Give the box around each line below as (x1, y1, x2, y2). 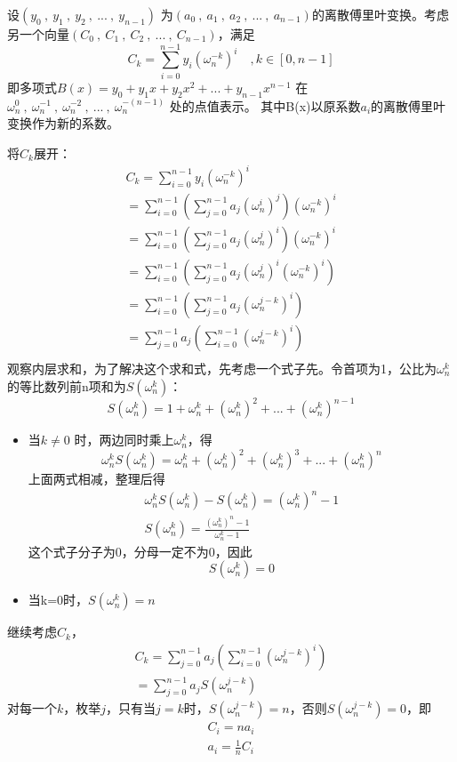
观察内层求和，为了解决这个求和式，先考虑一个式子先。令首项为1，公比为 (7, 359, 437, 378)
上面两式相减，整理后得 (28, 469, 165, 488)
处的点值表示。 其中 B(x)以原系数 (169, 96, 361, 115)
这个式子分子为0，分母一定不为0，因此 (28, 541, 253, 560)
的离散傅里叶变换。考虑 (311, 5, 449, 23)
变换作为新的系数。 (7, 114, 119, 132)
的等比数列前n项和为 (7, 376, 126, 395)
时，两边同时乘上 (74, 430, 174, 449)
